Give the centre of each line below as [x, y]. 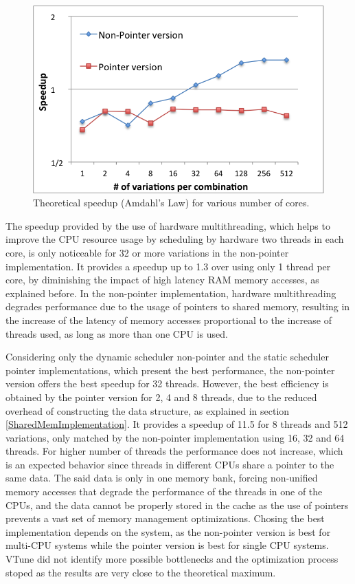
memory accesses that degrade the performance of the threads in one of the [164, 491]
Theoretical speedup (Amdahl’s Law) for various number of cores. [171, 203]
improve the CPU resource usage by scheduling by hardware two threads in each [175, 239]
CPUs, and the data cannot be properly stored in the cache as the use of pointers [177, 505]
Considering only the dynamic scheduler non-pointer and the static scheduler [168, 357]
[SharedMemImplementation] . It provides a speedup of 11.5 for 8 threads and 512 [177, 424]
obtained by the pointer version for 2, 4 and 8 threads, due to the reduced [161, 397]
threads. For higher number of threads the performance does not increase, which [174, 451]
